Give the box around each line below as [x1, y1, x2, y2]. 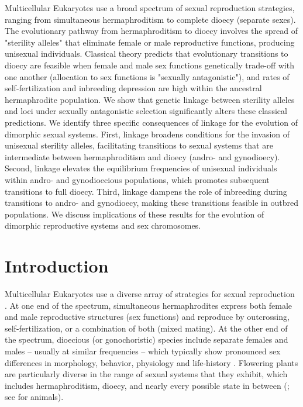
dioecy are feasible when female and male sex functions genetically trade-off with [5, 58, 294, 71]
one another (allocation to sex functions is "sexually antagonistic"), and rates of [5, 70, 290, 82]
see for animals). [5, 391, 64, 403]
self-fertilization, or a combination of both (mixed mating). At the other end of [5, 322, 288, 334]
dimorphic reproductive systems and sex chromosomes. [5, 219, 201, 232]
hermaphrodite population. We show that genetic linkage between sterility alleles [5, 93, 295, 105]
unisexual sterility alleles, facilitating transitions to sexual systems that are [5, 139, 273, 151]
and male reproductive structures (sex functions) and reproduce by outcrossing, [5, 311, 290, 323]
